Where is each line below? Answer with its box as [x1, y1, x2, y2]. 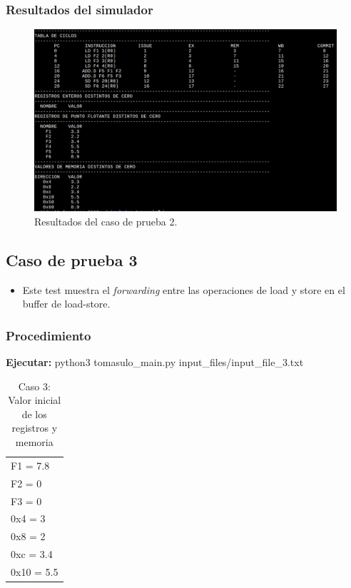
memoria [15, 435, 54, 450]
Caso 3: [18, 378, 51, 393]
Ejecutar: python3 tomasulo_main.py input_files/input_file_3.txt [6, 355, 304, 370]
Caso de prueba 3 [6, 248, 138, 270]
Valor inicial [8, 392, 61, 407]
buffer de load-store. [22, 296, 111, 311]
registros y [11, 420, 58, 435]
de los [21, 406, 47, 421]
